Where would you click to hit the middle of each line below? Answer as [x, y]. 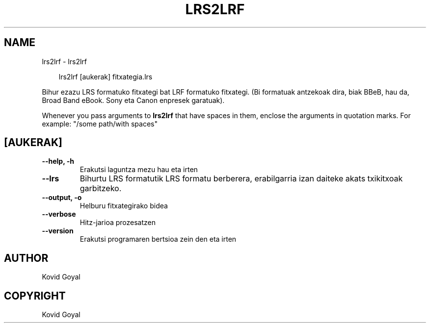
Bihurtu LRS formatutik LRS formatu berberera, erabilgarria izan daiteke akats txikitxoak [241, 179]
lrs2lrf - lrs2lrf [65, 61]
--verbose [59, 214]
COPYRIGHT [35, 296]
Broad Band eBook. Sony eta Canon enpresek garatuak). [133, 100]
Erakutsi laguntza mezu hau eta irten [139, 170]
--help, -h [58, 161]
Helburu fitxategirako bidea [124, 206]
